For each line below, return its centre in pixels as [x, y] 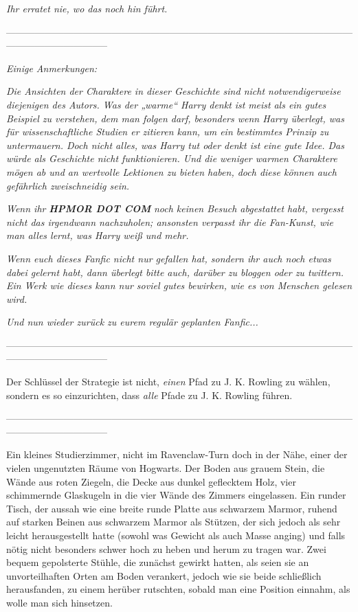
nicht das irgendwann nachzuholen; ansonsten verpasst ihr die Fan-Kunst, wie [170, 222]
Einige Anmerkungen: [52, 68]
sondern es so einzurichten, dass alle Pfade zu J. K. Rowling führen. [149, 395]
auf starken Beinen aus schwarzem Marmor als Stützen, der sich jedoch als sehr [174, 522]
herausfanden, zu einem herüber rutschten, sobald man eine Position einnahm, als [178, 589]
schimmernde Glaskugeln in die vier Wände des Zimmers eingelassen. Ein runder [176, 495]
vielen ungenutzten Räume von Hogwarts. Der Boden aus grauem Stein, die [166, 468]
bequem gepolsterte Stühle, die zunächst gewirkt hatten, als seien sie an [158, 562]
